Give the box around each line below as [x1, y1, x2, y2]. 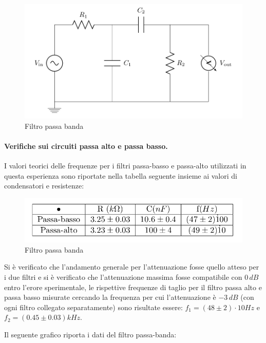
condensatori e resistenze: [4, 180, 84, 191]
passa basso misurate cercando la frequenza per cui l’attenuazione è [4, 292, 216, 302]
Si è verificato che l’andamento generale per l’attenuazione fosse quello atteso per [4, 261, 259, 272]
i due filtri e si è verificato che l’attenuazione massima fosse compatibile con [4, 272, 242, 282]
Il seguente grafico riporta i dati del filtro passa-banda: [4, 329, 177, 339]
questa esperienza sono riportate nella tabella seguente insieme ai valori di [4, 170, 237, 181]
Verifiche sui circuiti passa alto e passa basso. [4, 140, 168, 151]
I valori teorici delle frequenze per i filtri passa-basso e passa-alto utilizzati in [4, 160, 246, 171]
